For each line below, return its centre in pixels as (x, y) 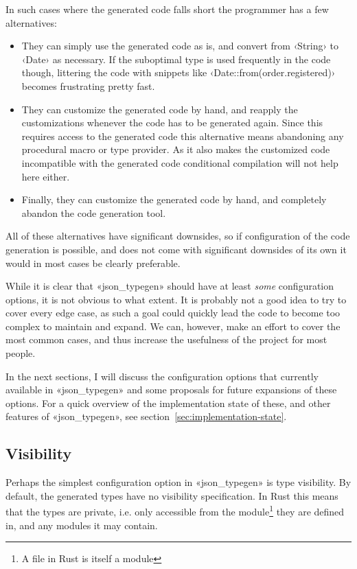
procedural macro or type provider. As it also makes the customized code (176, 149)
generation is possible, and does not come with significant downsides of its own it (176, 249)
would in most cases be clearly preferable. (93, 263)
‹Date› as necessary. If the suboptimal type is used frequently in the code (176, 59)
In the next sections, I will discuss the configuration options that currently (162, 376)
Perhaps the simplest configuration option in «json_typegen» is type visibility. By (178, 482)
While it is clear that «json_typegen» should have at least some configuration (170, 286)
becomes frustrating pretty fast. (88, 85)
